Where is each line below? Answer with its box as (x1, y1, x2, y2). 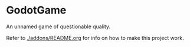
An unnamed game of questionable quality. (6, 23, 111, 30)
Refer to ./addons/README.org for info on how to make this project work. (6, 34, 184, 41)
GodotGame (6, 4, 67, 17)
